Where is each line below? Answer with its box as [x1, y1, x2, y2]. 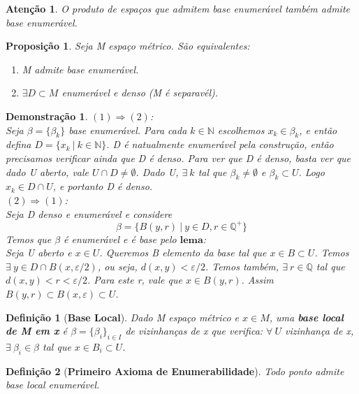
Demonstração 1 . [6, 108, 88, 123]
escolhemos [217, 122, 265, 137]
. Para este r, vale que [87, 272, 182, 287]
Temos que [6, 231, 52, 246]
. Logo [298, 164, 325, 179]
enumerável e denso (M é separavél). [61, 85, 219, 100]
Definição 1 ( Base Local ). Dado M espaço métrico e [6, 309, 239, 324]
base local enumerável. [6, 377, 100, 392]
